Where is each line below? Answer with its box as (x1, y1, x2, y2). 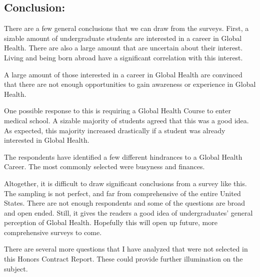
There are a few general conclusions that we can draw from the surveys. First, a (4, 23, 249, 33)
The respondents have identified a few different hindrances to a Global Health (4, 151, 242, 162)
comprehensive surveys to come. (4, 227, 102, 237)
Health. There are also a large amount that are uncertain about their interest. (4, 42, 243, 53)
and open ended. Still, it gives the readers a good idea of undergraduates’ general (4, 207, 253, 218)
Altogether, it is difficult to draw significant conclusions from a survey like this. (4, 178, 247, 188)
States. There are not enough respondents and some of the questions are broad (4, 198, 245, 208)
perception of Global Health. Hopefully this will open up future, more (4, 217, 217, 228)
